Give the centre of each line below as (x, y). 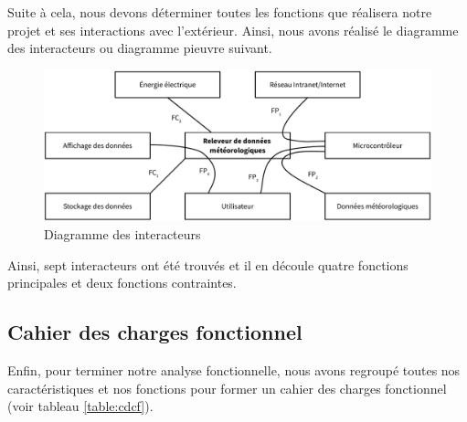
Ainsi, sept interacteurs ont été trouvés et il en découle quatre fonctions (208, 264)
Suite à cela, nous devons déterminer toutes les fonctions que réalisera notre (220, 12)
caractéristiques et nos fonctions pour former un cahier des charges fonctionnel (227, 388)
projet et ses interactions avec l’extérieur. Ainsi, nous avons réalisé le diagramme (233, 30)
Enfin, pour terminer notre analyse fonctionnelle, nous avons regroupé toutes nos (234, 369)
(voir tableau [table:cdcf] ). (80, 406)
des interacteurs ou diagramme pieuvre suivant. (140, 48)
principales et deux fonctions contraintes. (122, 283)
